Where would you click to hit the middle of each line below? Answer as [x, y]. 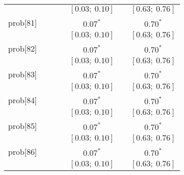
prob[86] [23, 151]
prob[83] [23, 74]
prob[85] [23, 126]
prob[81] [23, 23]
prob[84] [23, 100]
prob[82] [23, 48]
